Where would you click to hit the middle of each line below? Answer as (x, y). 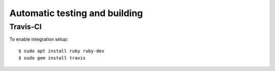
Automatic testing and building (76, 13)
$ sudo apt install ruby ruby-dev (61, 51)
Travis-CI (25, 27)
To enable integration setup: (39, 39)
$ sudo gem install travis (52, 58)
